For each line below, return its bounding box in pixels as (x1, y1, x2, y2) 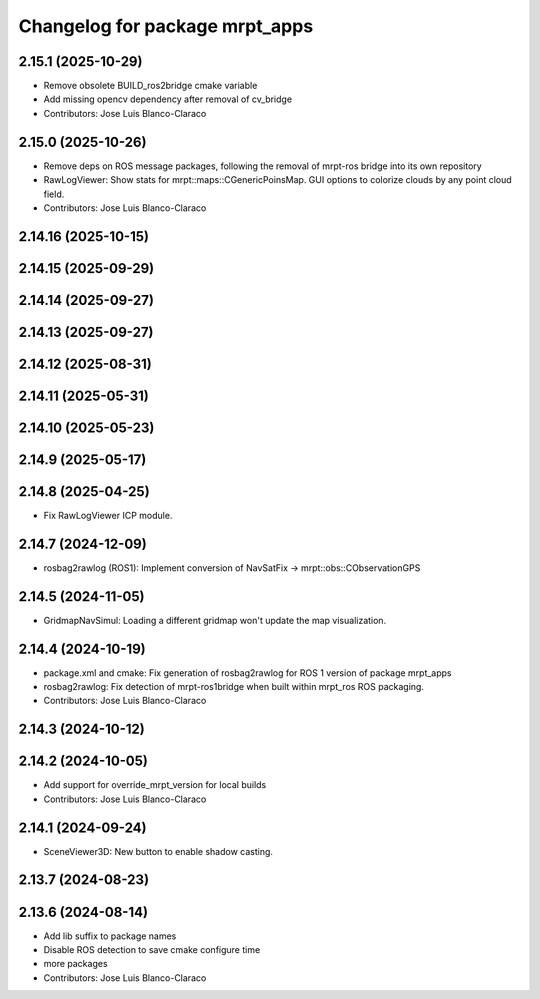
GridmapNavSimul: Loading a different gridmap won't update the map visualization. (43, 614, 387, 626)
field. (43, 188, 65, 200)
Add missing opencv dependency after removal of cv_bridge (43, 93, 293, 105)
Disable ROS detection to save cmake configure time (43, 943, 261, 955)
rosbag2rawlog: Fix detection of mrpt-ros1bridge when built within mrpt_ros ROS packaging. (43, 681, 425, 693)
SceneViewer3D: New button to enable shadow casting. (43, 845, 274, 857)
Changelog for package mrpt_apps (18, 15, 314, 37)
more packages (43, 958, 109, 970)
